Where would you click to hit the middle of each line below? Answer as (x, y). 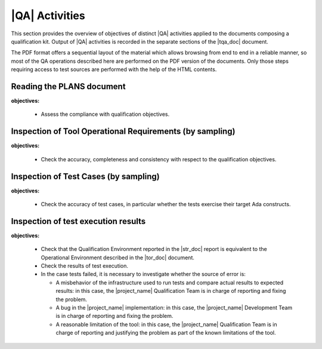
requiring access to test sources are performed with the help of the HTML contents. (114, 69)
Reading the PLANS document (68, 86)
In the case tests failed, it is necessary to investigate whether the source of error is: (143, 274)
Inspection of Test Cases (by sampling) (86, 176)
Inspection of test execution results (78, 221)
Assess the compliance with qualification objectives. (105, 114)
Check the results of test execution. (84, 266)
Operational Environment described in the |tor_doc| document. (118, 258)
